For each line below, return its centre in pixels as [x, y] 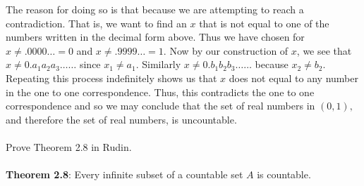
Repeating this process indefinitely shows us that [111, 78]
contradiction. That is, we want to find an [96, 23]
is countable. [284, 174]
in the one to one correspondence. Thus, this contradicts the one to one [160, 92]
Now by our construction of [229, 50]
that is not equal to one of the [264, 23]
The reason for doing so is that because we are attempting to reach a [155, 9]
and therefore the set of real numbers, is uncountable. [121, 119]
